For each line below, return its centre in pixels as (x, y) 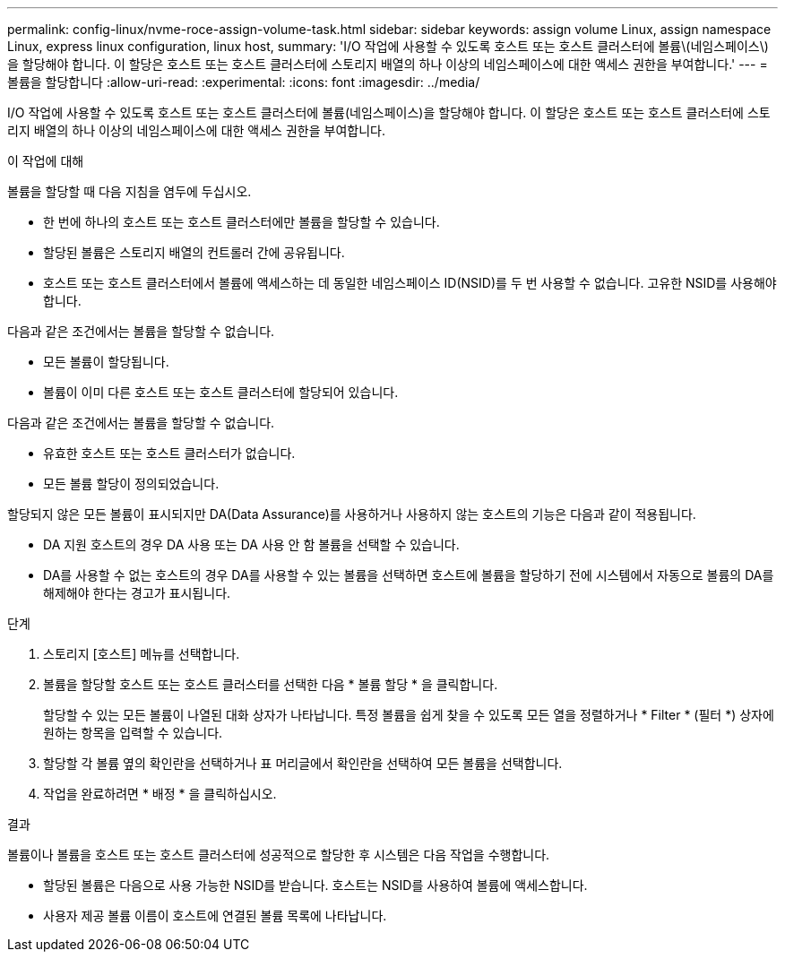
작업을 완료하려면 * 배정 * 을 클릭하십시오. (160, 794)
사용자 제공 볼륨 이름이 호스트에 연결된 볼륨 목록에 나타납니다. (215, 916)
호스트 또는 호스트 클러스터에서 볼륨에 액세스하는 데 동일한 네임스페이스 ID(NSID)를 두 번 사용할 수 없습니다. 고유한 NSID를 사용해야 (410, 283)
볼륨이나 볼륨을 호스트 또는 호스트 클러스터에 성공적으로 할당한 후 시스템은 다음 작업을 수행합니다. (279, 855)
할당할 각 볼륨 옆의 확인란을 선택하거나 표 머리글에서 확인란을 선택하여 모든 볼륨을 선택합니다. (303, 763)
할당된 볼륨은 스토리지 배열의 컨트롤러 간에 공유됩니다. (194, 252)
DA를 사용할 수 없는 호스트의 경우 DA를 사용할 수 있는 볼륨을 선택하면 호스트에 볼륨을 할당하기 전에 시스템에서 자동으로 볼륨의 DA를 (409, 575)
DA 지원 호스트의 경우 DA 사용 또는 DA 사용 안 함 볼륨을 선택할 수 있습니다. (251, 544)
